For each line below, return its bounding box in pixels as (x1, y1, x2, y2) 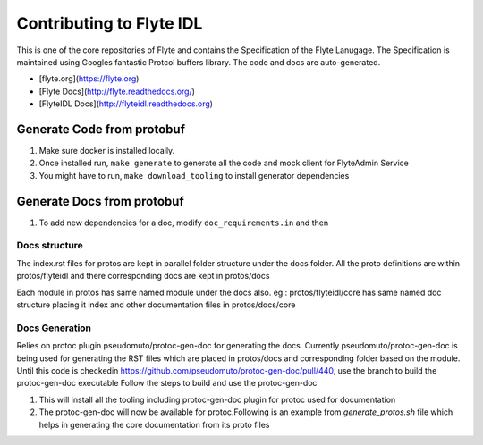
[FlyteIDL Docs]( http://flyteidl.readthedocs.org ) (38, 98, 214, 109)
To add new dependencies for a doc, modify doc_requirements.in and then (38, 217, 329, 228)
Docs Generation (16, 322, 92, 334)
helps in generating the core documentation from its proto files (38, 419, 270, 430)
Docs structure (16, 239, 84, 252)
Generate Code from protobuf (16, 122, 186, 137)
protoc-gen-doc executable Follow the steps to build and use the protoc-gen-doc (16, 378, 318, 389)
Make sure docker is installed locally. (38, 146, 175, 156)
